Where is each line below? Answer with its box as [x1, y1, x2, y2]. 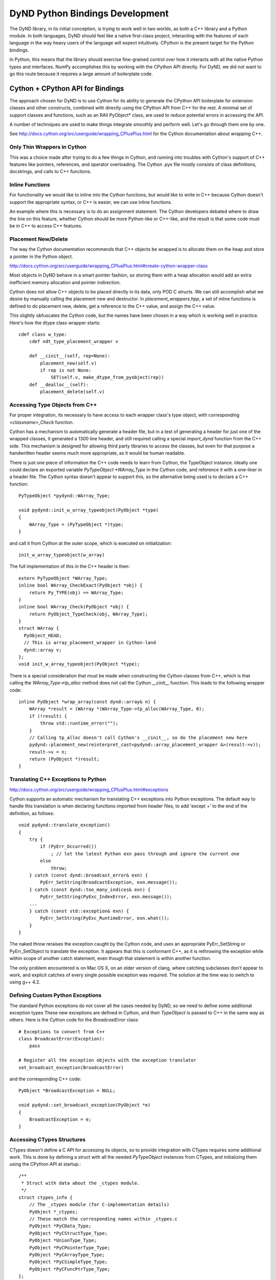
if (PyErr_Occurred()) [40, 844, 97, 849]
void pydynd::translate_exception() [18, 822, 110, 828]
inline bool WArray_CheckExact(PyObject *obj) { [18, 583, 143, 588]
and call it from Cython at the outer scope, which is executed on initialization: [9, 540, 172, 546]
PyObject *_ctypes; [29, 1209, 78, 1214]
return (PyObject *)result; [29, 756, 100, 762]
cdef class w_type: [18, 332, 67, 337]
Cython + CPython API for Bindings [9, 84, 124, 93]
